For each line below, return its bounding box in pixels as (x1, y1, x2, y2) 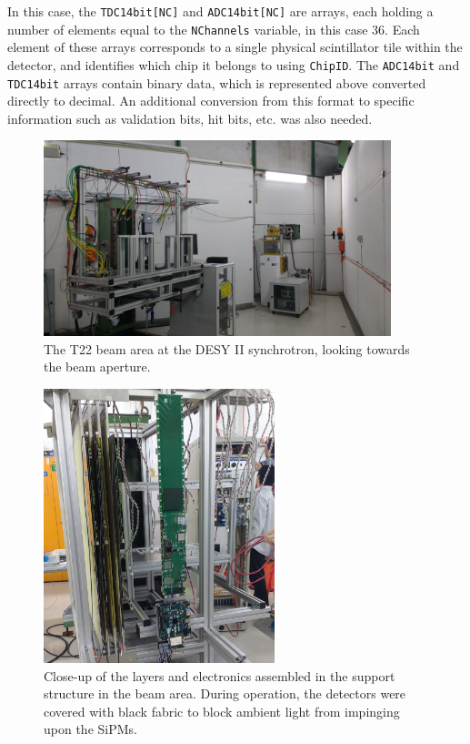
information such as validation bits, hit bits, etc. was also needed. (7, 108, 373, 127)
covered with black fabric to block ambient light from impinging (44, 701, 400, 720)
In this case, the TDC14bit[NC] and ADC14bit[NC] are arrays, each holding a (7, 2, 434, 20)
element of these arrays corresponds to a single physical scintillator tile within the (7, 37, 463, 56)
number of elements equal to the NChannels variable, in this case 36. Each (7, 19, 420, 38)
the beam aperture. (44, 357, 151, 376)
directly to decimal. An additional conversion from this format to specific (7, 91, 415, 110)
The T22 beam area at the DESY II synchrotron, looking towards (44, 339, 410, 358)
